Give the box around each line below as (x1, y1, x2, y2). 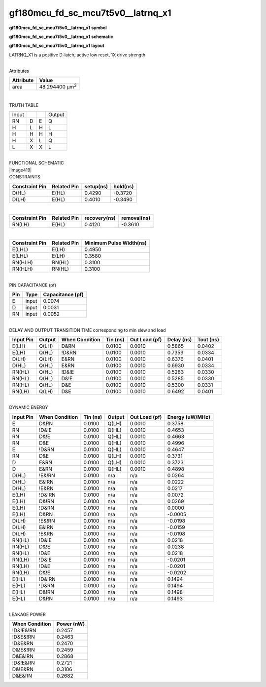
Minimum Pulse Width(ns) (84, 240, 147, 246)
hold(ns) (113, 183, 134, 190)
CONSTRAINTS (9, 174, 40, 180)
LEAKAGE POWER (9, 611, 46, 617)
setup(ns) (84, 183, 108, 190)
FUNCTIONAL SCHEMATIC (9, 160, 64, 166)
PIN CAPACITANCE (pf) (9, 282, 57, 288)
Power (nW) (57, 620, 85, 627)
